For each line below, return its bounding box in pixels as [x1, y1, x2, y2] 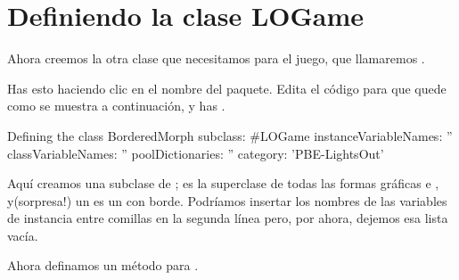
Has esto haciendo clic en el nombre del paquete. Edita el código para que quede [7, 78, 447, 97]
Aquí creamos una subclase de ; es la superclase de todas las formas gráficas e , [7, 174, 439, 193]
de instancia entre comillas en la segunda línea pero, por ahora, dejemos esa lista [7, 209, 448, 227]
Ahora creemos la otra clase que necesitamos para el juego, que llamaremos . [7, 49, 425, 68]
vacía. [7, 226, 38, 244]
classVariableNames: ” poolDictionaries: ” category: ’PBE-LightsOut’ [7, 144, 384, 162]
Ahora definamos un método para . [7, 256, 199, 275]
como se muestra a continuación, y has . [7, 96, 225, 115]
